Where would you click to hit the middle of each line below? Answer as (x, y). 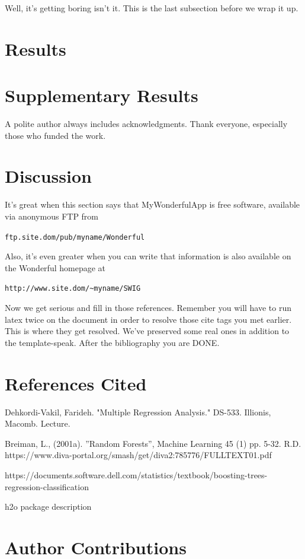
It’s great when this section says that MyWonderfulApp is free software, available (152, 204)
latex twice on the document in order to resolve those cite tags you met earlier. (148, 319)
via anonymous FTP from (52, 216)
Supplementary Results (102, 95)
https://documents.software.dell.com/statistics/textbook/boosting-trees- (136, 474)
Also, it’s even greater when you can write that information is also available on (148, 256)
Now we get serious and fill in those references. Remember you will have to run (148, 308)
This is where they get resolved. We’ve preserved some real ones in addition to (147, 331)
